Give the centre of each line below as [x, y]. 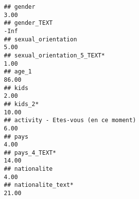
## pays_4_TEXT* [30, 153]
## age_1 [18, 72]
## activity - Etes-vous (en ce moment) [70, 120]
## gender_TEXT [28, 23]
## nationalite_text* [39, 185]
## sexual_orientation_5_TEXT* [54, 55]
